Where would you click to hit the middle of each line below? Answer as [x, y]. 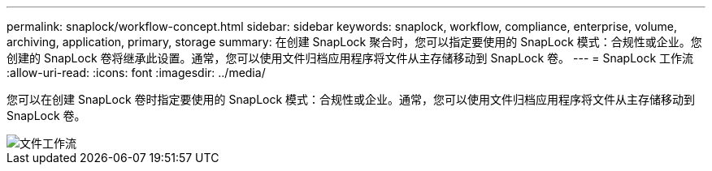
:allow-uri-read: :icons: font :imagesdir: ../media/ [136, 73]
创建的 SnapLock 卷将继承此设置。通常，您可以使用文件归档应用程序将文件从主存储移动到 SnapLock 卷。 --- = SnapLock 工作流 [350, 58]
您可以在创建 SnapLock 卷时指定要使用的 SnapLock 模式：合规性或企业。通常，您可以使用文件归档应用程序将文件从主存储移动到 [351, 99]
